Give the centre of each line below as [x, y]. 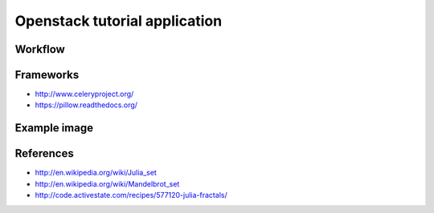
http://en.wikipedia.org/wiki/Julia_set [96, 173]
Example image [54, 128]
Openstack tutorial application [119, 21]
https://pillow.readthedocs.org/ [86, 105]
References [44, 153]
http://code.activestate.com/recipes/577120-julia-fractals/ [131, 195]
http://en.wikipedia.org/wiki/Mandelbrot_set [107, 183]
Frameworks [47, 75]
